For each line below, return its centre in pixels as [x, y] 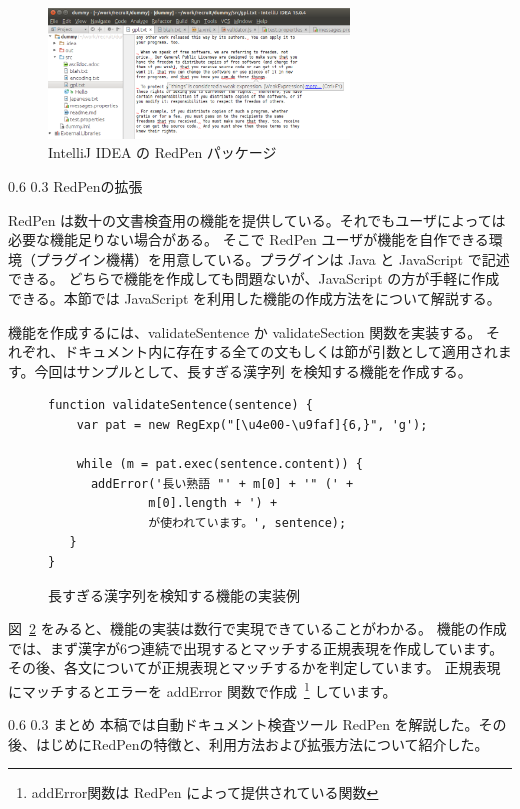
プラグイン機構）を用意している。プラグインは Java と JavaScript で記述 [272, 258]
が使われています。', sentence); [247, 522]
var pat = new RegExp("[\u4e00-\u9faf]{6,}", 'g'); [252, 424]
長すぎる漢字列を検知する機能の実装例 [174, 594]
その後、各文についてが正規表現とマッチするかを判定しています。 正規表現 [254, 667]
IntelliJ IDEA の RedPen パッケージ [162, 152]
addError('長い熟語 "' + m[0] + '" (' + [222, 483]
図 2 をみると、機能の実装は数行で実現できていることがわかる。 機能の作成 [257, 628]
